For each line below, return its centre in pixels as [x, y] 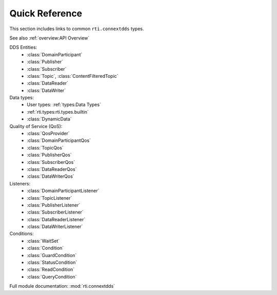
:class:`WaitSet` [43, 241]
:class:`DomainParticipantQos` [59, 140]
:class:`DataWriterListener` [55, 227]
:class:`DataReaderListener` [56, 219]
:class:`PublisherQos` [49, 155]
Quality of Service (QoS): [36, 126]
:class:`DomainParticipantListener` [63, 191]
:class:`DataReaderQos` [52, 169]
